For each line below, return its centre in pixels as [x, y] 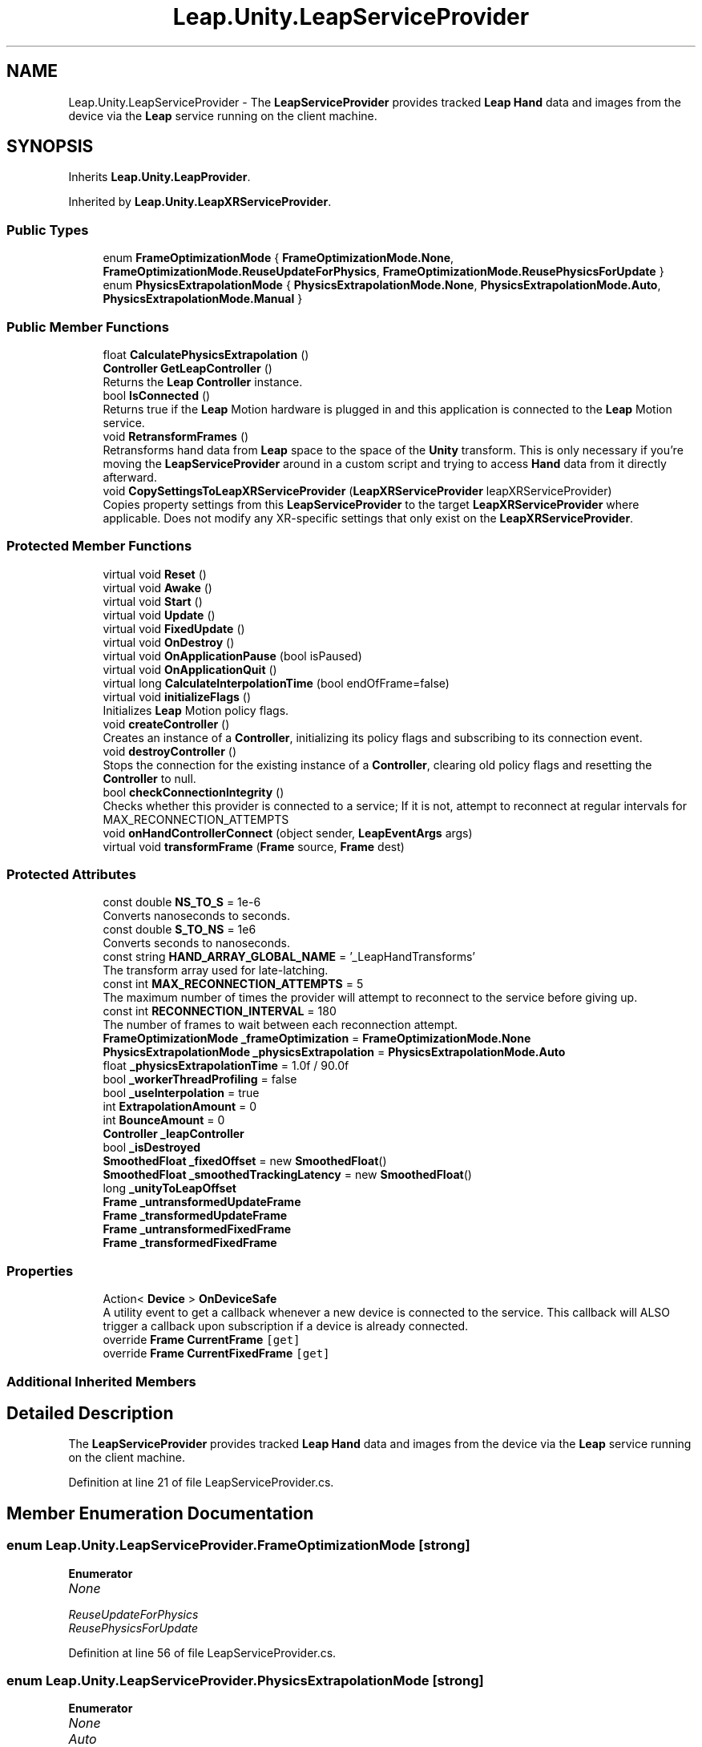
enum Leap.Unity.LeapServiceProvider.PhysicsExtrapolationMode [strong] [245, 1680]
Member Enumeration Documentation [160, 1513]
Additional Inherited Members [101, 1381]
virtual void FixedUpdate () [174, 628]
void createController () [166, 724]
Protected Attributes [71, 875]
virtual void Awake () [157, 587]
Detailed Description [90, 1413]
